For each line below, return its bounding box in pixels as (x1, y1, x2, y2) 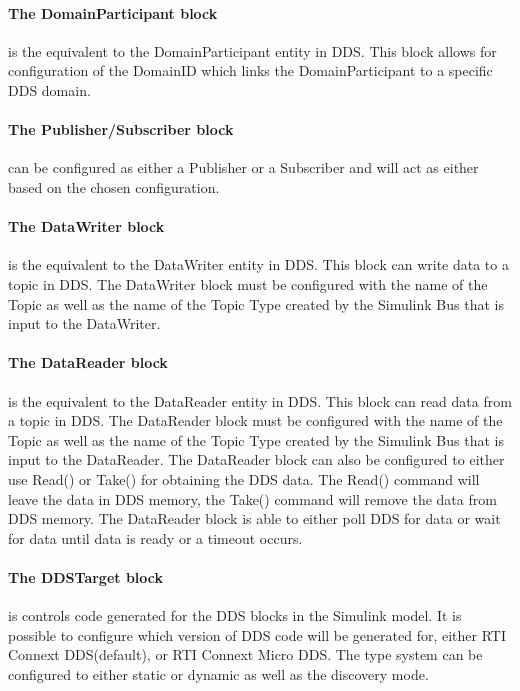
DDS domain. (8, 79, 91, 100)
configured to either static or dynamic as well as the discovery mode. (8, 663, 429, 684)
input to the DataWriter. (8, 313, 161, 334)
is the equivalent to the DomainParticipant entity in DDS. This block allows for (8, 40, 497, 61)
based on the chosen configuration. (8, 176, 220, 197)
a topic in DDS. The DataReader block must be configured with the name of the (8, 410, 503, 431)
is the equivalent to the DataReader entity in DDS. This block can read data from (8, 390, 512, 411)
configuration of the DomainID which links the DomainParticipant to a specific (8, 60, 493, 81)
